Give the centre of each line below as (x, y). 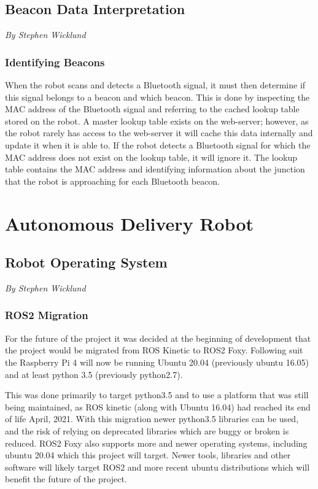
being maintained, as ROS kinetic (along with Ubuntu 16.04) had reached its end (158, 406)
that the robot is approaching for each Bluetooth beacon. (113, 181)
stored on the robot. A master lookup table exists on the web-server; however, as (157, 121)
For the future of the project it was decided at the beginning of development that (158, 338)
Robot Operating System (86, 262)
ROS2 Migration (47, 315)
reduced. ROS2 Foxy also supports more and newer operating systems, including (156, 443)
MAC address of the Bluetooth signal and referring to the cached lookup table (152, 109)
